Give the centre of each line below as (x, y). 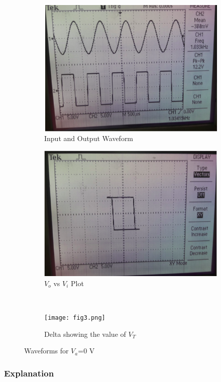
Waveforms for (46, 351)
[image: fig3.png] (75, 317)
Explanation (29, 373)
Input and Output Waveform (89, 138)
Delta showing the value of (85, 334)
